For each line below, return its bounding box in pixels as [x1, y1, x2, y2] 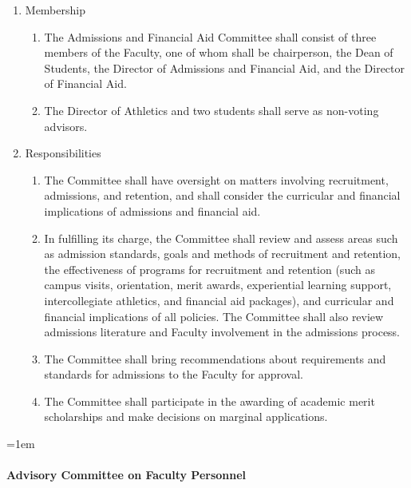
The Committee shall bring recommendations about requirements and [44, 350, 386, 367]
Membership [25, 2, 85, 18]
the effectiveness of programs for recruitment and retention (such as [44, 260, 375, 277]
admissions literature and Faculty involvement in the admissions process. [44, 323, 401, 340]
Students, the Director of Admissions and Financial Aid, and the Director [44, 59, 405, 76]
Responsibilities [25, 145, 101, 161]
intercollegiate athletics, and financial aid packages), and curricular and [44, 292, 394, 308]
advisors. [44, 117, 88, 134]
